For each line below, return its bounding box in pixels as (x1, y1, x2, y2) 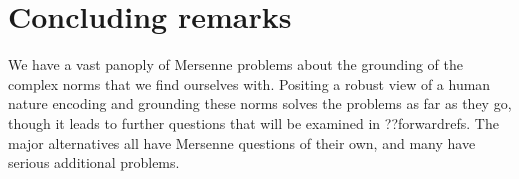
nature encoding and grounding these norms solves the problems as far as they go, (8, 93, 512, 114)
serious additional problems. (8, 152, 180, 173)
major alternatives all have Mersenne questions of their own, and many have (8, 132, 476, 153)
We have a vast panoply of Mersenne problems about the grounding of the (8, 54, 463, 75)
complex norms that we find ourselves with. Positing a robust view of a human (8, 73, 491, 94)
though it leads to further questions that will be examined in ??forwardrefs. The (8, 112, 499, 133)
